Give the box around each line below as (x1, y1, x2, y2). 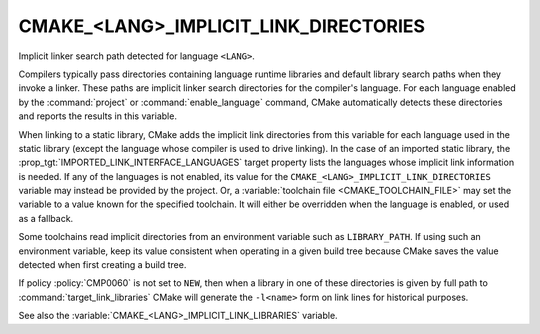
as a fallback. (18, 212, 74, 224)
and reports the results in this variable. (18, 110, 177, 122)
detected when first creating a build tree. (18, 259, 187, 271)
